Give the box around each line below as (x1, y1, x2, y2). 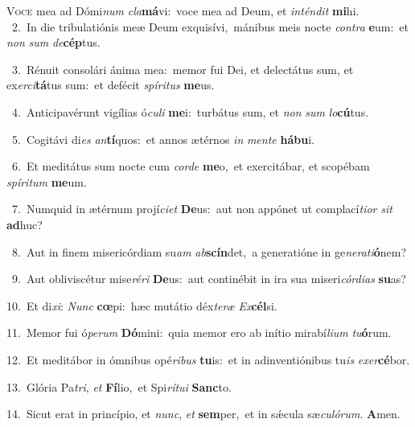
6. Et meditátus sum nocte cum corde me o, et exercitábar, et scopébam (11, 158, 370, 174)
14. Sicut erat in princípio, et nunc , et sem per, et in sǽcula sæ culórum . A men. (6, 405, 401, 422)
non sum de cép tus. (6, 34, 101, 51)
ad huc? (6, 216, 43, 232)
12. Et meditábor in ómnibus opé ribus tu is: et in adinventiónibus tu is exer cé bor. (6, 351, 410, 367)
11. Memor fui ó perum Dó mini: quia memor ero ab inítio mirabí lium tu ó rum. (6, 324, 392, 341)
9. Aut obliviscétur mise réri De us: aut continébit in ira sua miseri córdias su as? (11, 270, 406, 287)
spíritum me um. (6, 173, 87, 190)
